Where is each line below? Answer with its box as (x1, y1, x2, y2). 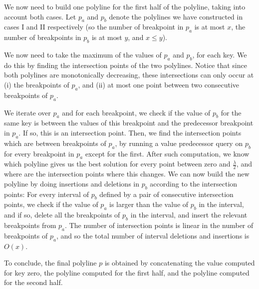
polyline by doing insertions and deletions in (4, 178, 139, 188)
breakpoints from (4, 219, 56, 230)
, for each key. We (192, 49, 247, 59)
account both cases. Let (4, 11, 76, 21)
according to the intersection (150, 178, 238, 188)
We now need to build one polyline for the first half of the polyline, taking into (4, 1, 246, 11)
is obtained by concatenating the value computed (104, 257, 255, 268)
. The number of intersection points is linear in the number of (65, 219, 254, 230)
